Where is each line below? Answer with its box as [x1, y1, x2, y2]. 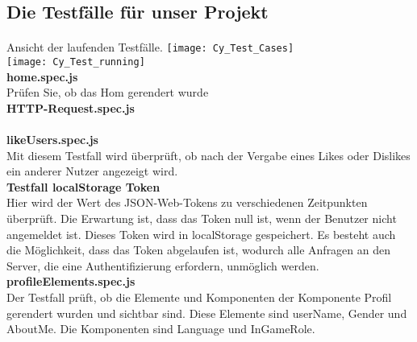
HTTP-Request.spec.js [6, 99, 135, 116]
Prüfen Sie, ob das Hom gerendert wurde [6, 84, 209, 101]
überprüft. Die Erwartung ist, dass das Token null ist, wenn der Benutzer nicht [6, 210, 397, 227]
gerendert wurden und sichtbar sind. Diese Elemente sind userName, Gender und [6, 304, 407, 321]
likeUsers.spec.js [6, 131, 98, 148]
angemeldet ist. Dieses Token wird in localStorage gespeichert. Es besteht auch [6, 225, 396, 242]
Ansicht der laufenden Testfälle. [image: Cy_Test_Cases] [6, 39, 294, 56]
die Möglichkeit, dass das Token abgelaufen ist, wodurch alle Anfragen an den [6, 241, 391, 258]
